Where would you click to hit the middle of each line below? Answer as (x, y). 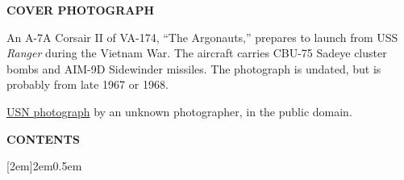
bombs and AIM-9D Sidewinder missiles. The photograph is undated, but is (194, 68)
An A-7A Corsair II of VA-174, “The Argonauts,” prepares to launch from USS (202, 37)
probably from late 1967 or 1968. (87, 84)
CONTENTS (43, 138)
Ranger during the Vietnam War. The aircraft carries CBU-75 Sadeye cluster (197, 53)
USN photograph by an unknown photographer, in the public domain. (179, 111)
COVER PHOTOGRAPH (80, 10)
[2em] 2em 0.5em (44, 166)
